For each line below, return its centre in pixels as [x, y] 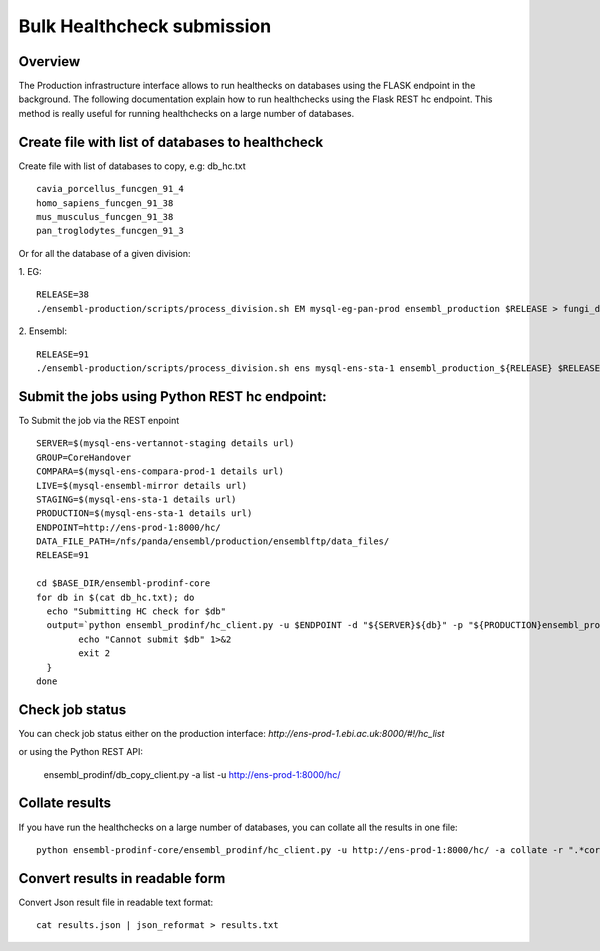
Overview [49, 61]
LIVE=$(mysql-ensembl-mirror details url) [142, 485]
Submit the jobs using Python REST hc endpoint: [172, 396]
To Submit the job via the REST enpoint [99, 420]
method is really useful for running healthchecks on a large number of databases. [186, 113]
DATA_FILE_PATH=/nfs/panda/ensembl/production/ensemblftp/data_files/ [213, 541]
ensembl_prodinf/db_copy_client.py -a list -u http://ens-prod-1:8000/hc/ [192, 774]
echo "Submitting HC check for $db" [136, 611]
